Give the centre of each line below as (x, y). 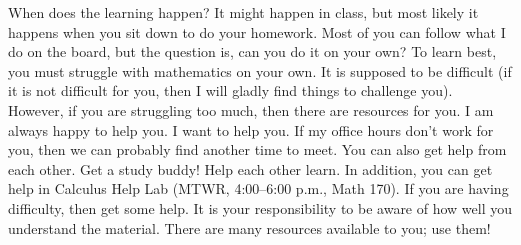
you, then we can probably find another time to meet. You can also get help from (257, 149)
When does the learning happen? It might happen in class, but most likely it (243, 12)
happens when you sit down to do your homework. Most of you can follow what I (257, 31)
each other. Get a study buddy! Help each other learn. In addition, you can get (250, 168)
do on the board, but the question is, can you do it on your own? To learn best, (252, 51)
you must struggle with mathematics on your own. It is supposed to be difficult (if (260, 70)
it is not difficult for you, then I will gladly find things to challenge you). (230, 90)
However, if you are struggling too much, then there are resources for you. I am (251, 109)
